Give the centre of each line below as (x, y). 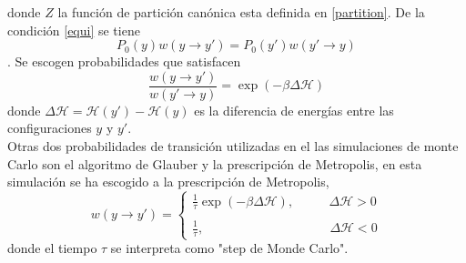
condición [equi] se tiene (74, 30)
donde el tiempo (52, 248)
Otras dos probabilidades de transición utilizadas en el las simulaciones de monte (233, 146)
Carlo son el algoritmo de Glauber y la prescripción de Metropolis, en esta (215, 163)
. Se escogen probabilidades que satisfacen (124, 61)
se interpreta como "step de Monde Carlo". (229, 248)
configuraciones (50, 128)
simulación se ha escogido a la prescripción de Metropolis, (168, 182)
